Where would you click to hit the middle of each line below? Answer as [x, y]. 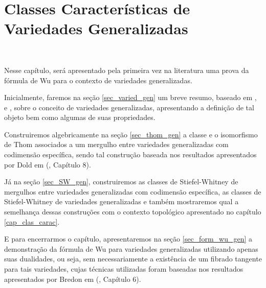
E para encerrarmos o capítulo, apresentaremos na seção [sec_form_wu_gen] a [128, 239]
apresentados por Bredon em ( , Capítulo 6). [73, 279]
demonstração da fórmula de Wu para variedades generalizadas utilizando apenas [131, 248]
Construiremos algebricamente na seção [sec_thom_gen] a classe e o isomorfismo [131, 134]
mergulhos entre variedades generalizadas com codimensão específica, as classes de [133, 191]
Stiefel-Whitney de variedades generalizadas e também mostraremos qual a [121, 201]
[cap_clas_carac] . [32, 221]
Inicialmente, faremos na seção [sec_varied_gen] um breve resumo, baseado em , [130, 97]
